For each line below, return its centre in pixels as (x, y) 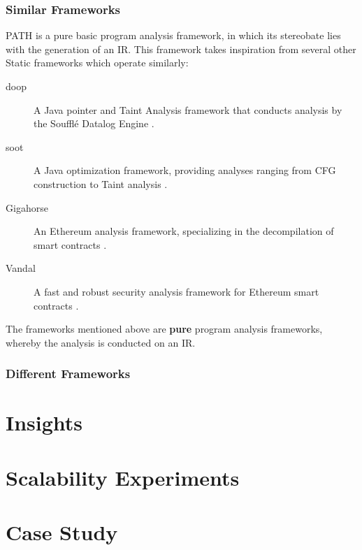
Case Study (62, 532)
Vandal (21, 268)
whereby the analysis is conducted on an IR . (101, 342)
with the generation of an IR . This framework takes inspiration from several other (181, 49)
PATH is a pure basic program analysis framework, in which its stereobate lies (173, 35)
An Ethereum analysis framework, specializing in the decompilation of (184, 231)
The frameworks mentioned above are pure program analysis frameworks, (164, 329)
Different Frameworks (68, 374)
